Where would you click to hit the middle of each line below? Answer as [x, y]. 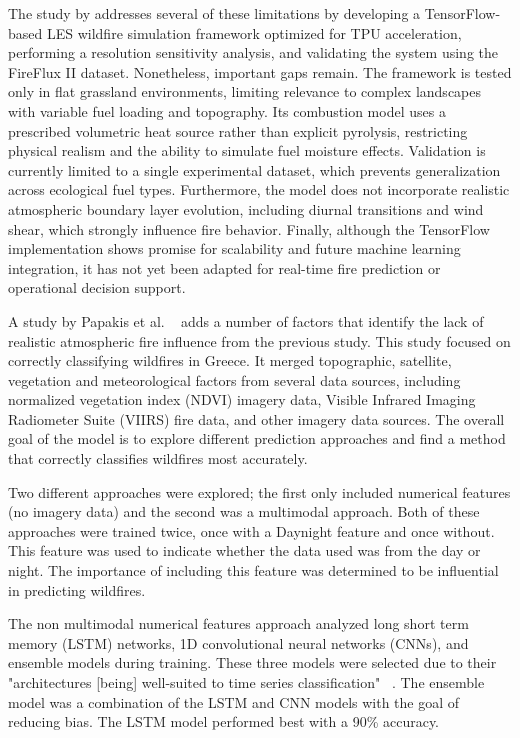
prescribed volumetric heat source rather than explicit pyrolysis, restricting [238, 130]
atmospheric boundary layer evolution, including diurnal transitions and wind [246, 208]
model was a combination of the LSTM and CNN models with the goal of [234, 701]
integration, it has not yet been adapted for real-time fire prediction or [224, 267]
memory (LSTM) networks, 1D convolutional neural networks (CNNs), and [238, 642]
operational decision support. [97, 287]
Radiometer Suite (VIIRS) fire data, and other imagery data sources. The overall [256, 418]
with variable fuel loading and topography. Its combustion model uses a [227, 110]
